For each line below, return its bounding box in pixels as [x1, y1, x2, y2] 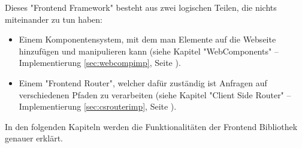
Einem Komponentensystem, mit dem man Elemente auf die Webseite [19, 33, 276, 46]
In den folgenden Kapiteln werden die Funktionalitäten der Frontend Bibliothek [5, 120, 298, 132]
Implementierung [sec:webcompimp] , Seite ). [19, 56, 181, 69]
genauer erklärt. [5, 132, 63, 144]
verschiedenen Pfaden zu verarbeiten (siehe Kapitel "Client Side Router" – [19, 88, 291, 101]
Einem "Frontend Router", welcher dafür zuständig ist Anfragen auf [19, 76, 267, 89]
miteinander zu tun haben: [5, 13, 103, 25]
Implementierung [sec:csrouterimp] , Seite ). [19, 100, 177, 113]
